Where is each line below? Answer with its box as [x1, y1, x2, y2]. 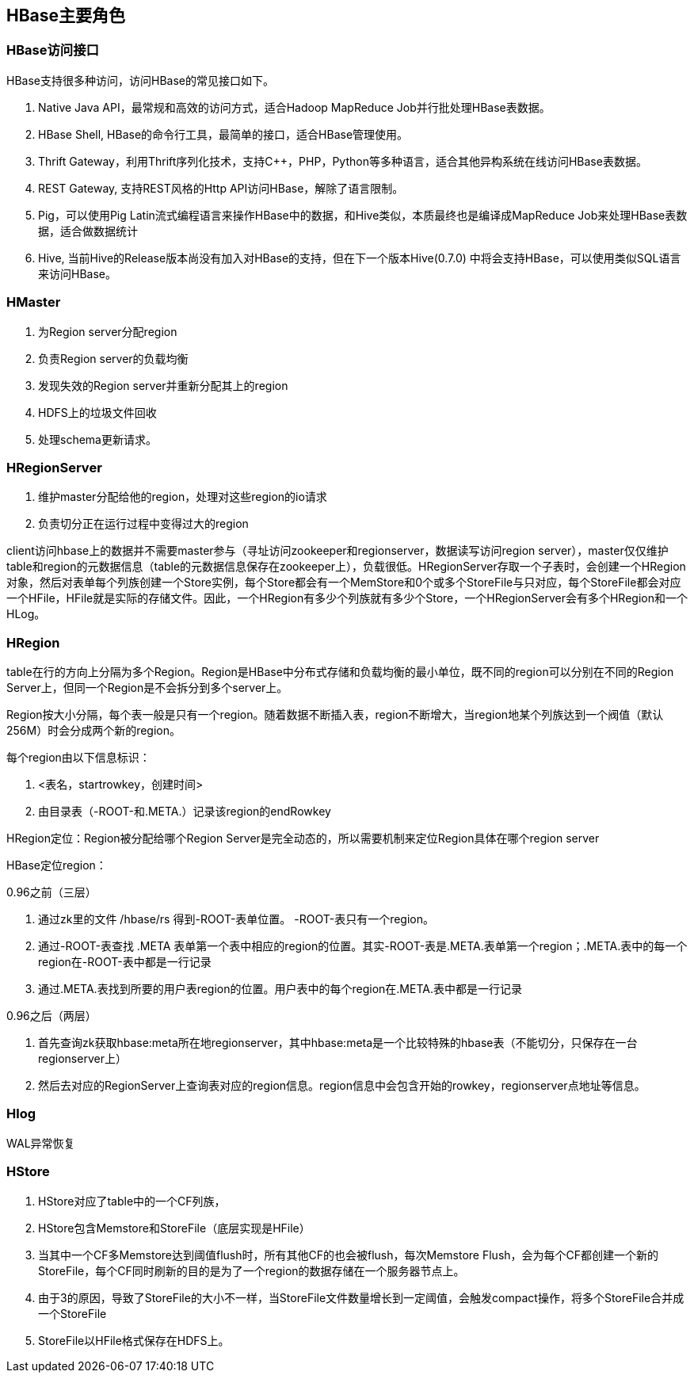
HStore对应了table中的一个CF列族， [38, 1194, 226, 1208]
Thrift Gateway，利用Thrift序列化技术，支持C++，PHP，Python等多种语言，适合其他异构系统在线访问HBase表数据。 [38, 154, 647, 168]
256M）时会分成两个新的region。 [6, 724, 181, 738]
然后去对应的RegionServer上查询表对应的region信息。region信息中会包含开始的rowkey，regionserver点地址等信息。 [38, 1079, 646, 1093]
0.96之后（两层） [6, 1009, 97, 1023]
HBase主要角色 [6, 6, 126, 25]
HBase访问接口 [6, 42, 99, 59]
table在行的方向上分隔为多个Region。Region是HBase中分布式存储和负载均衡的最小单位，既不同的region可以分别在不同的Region [6, 665, 674, 679]
